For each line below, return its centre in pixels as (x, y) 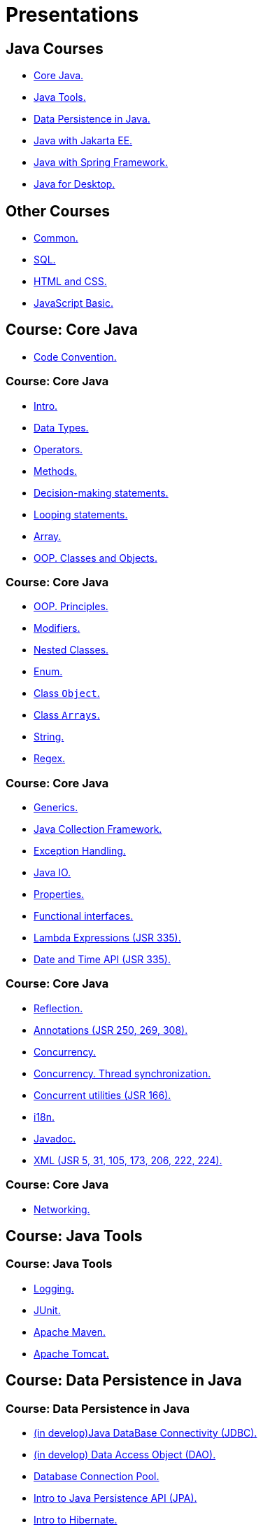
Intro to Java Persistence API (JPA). (115, 1498)
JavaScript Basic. (74, 303)
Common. (56, 238)
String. (49, 737)
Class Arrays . (67, 715)
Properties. (59, 894)
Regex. (50, 759)
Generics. (56, 808)
